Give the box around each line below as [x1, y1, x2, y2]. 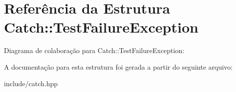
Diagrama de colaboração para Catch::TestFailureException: [4, 45, 185, 55]
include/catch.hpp [4, 78, 58, 88]
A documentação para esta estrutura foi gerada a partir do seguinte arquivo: [4, 61, 233, 72]
